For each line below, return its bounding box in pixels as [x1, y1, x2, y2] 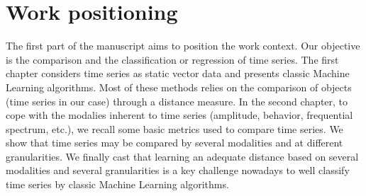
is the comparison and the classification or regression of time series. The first [6, 52, 339, 67]
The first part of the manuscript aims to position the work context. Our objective [6, 38, 360, 53]
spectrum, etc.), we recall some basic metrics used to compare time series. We [6, 121, 343, 136]
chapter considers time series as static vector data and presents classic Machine [6, 66, 350, 81]
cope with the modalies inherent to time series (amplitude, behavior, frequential [6, 108, 353, 122]
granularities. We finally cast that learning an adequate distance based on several [6, 149, 359, 163]
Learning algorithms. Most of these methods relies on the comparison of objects [6, 79, 352, 94]
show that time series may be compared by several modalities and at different [6, 135, 343, 150]
